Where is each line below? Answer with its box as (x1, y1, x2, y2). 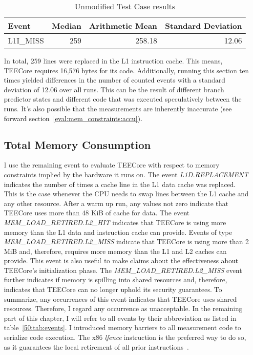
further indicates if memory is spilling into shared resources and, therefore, (4, 274, 227, 285)
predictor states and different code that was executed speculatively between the (4, 94, 242, 104)
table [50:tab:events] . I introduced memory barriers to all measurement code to (4, 322, 241, 333)
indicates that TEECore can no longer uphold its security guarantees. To (4, 284, 222, 294)
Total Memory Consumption (4, 137, 151, 152)
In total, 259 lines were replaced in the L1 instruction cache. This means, (4, 56, 223, 65)
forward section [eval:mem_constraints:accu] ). (4, 113, 143, 123)
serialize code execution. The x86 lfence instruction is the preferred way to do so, (4, 332, 246, 342)
